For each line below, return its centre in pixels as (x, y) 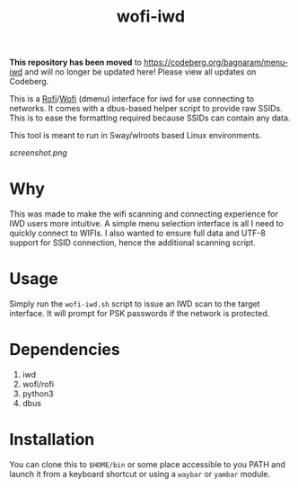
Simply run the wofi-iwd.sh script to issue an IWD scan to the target (135, 304)
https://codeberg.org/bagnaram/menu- (216, 62)
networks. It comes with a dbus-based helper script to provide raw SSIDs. (146, 109)
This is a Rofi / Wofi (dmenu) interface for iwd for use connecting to (131, 99)
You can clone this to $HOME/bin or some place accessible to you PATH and (147, 464)
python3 (38, 394)
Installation (52, 440)
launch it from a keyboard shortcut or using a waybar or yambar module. (140, 474)
